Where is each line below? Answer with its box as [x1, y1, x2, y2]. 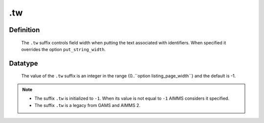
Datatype [9, 59, 38, 68]
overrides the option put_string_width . [21, 46, 106, 52]
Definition [9, 26, 40, 34]
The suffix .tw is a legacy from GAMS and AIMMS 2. [34, 102, 141, 108]
